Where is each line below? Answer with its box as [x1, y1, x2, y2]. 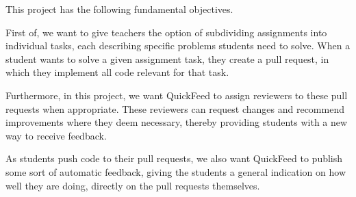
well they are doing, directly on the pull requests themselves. [5, 178, 260, 192]
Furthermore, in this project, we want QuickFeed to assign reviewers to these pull [5, 88, 348, 102]
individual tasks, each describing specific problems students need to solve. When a [5, 38, 351, 53]
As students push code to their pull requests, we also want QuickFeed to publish [5, 151, 343, 166]
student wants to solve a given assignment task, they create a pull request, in [5, 51, 329, 66]
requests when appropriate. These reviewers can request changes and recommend [5, 101, 344, 116]
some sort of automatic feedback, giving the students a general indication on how [5, 164, 346, 179]
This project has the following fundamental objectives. [5, 2, 233, 16]
